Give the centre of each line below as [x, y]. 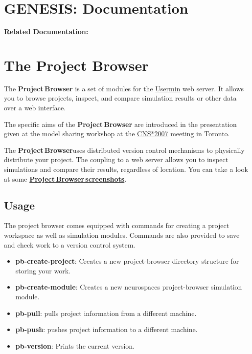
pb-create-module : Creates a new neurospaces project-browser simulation [129, 287]
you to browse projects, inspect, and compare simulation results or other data [120, 98]
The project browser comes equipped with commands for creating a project [117, 225]
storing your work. [43, 270]
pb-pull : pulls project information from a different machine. [106, 313]
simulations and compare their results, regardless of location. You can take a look [126, 169]
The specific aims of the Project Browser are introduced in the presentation [120, 124]
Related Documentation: [46, 31]
